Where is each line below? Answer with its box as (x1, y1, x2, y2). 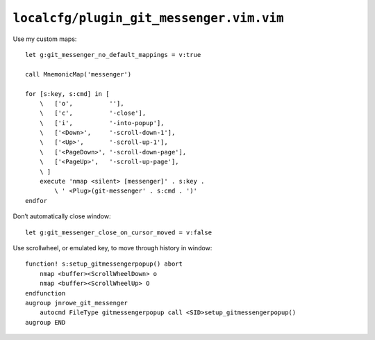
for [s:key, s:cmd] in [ (25, 90, 110, 97)
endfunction (25, 289, 66, 297)
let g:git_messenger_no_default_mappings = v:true (25, 51, 201, 58)
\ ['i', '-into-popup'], (39, 119, 165, 127)
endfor (25, 197, 48, 204)
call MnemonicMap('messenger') (25, 70, 132, 78)
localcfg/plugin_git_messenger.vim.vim (12, 10, 284, 26)
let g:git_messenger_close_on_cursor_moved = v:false (25, 228, 212, 236)
